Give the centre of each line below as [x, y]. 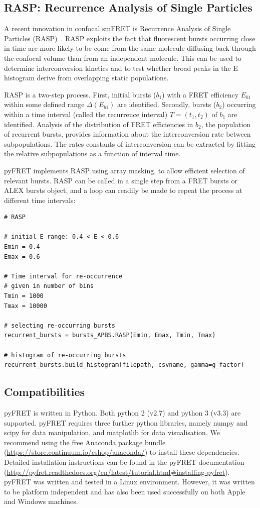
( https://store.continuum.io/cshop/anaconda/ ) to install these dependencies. [122, 452]
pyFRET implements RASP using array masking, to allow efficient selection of [124, 170]
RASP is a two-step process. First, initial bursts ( [80, 94]
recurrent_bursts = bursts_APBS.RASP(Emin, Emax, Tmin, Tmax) [110, 335]
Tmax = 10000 [26, 306]
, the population [226, 124]
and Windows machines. [41, 501]
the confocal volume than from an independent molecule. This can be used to [123, 58]
